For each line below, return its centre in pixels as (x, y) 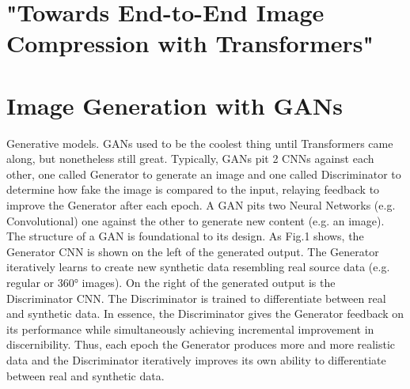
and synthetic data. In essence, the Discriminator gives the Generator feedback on (205, 313)
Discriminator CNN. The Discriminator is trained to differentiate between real (196, 298)
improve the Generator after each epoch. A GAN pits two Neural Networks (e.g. (201, 205)
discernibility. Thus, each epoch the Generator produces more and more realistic (201, 344)
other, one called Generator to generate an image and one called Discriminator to (204, 174)
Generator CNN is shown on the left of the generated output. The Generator (193, 251)
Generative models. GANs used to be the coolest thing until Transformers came (200, 143)
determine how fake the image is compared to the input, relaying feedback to (193, 189)
